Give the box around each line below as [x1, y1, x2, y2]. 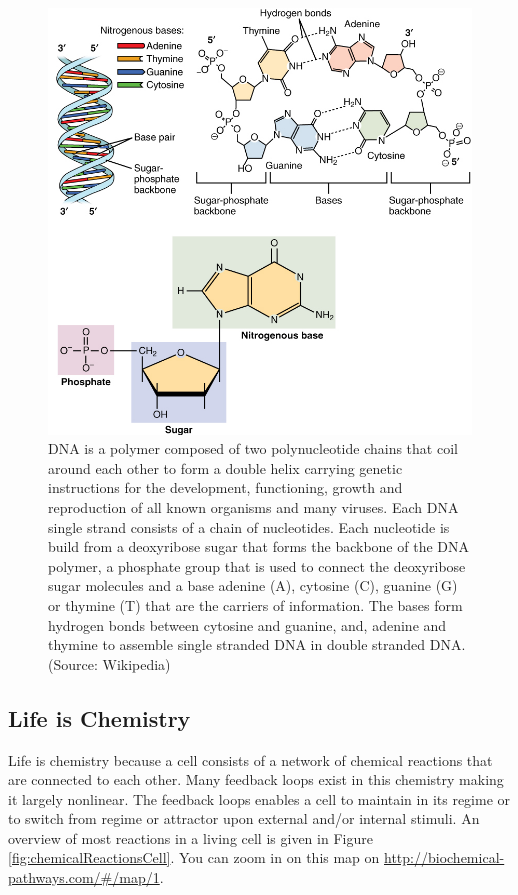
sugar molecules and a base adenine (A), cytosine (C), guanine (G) [48, 575, 458, 596]
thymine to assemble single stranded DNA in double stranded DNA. [48, 634, 466, 655]
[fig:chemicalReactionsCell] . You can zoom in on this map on [8, 847, 380, 868]
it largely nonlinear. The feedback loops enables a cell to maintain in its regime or [8, 788, 511, 809]
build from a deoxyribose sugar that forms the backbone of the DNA [48, 536, 469, 557]
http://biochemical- [384, 847, 505, 868]
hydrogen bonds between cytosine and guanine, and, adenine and [48, 614, 447, 635]
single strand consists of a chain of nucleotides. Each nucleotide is [48, 516, 450, 537]
